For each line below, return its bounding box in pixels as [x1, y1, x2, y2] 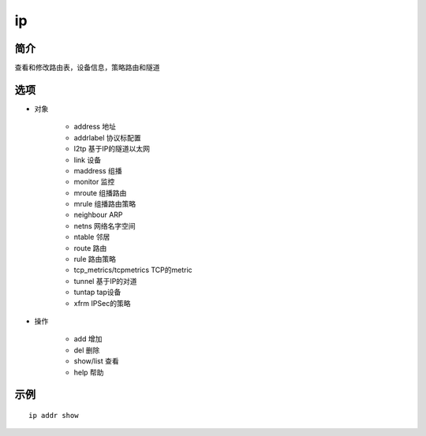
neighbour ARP [73, 210, 123, 220]
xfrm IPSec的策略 [73, 298, 131, 307]
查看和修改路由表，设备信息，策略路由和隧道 [14, 63, 160, 73]
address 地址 [73, 122, 116, 132]
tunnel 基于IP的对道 [73, 276, 137, 285]
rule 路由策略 [73, 255, 117, 264]
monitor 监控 [73, 177, 115, 187]
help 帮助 [73, 367, 104, 377]
